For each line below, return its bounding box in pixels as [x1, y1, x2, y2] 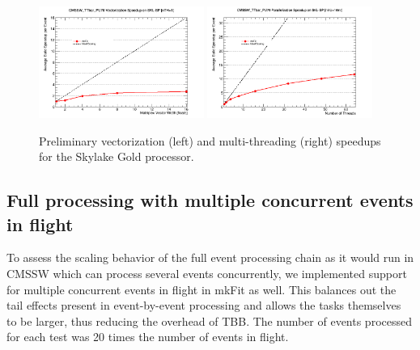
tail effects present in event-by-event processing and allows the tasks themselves [6, 297, 401, 314]
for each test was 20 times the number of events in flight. [6, 328, 289, 345]
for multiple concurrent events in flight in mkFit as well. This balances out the [6, 280, 397, 297]
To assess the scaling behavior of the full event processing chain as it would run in [6, 249, 414, 266]
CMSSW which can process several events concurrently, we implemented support [6, 264, 407, 281]
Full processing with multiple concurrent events [6, 188, 414, 213]
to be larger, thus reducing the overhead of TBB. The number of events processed [6, 312, 413, 329]
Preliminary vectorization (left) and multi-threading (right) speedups [39, 132, 381, 149]
